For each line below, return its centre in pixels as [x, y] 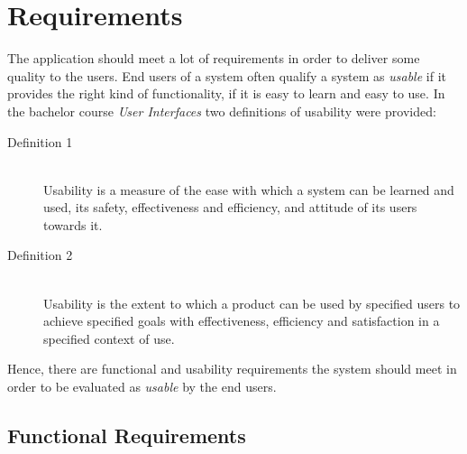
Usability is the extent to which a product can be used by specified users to [252, 303]
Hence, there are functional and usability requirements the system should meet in [232, 369]
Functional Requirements [127, 435]
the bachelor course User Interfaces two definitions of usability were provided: [222, 111]
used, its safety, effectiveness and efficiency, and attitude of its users [230, 207]
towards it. [73, 224]
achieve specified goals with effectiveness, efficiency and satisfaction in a [242, 321]
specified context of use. [109, 338]
